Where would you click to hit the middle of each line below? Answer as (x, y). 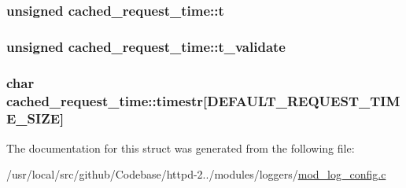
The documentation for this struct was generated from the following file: (181, 147)
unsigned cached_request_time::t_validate (146, 46)
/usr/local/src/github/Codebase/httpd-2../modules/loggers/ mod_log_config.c (196, 174)
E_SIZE (33, 118)
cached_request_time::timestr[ (107, 100)
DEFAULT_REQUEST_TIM (304, 100)
